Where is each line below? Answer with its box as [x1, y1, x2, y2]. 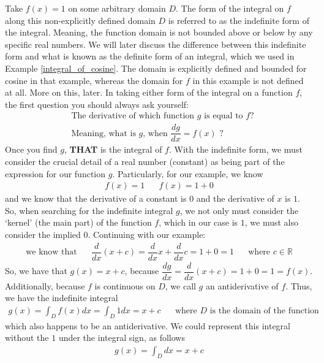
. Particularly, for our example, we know [112, 167, 263, 180]
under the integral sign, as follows [58, 331, 185, 344]
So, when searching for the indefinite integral [5, 204, 173, 216]
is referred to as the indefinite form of [168, 13, 309, 26]
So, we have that [5, 264, 67, 277]
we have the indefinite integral [5, 291, 118, 304]
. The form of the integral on [176, 2, 284, 14]
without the [5, 331, 49, 344]
